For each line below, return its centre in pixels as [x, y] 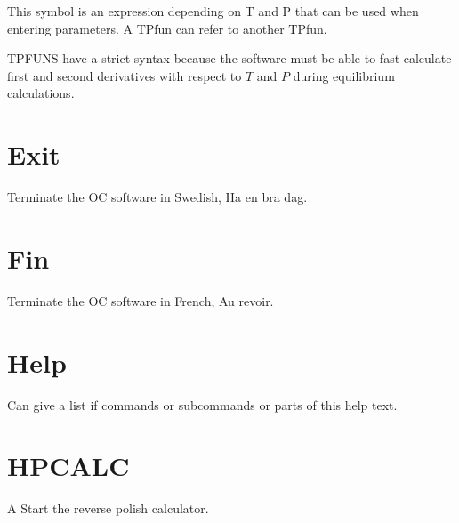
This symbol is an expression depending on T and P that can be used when [213, 11]
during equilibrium [344, 75]
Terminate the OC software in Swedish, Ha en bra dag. [157, 197]
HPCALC [68, 466]
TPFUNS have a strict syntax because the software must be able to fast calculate [229, 58]
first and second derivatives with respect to [125, 75]
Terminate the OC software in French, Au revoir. [141, 300]
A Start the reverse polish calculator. [108, 508]
